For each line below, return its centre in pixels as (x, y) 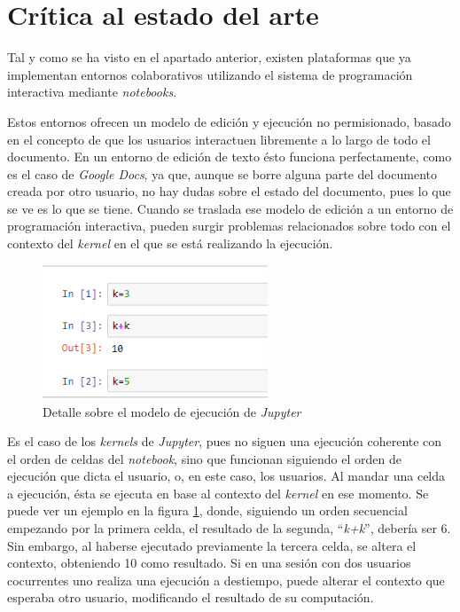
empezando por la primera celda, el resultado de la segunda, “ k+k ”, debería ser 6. (229, 528)
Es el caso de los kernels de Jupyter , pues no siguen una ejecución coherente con (225, 441)
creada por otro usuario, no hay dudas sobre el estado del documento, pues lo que (229, 191)
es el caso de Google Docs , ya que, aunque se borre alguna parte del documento (222, 173)
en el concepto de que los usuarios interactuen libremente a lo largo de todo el (219, 139)
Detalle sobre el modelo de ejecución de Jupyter (172, 411)
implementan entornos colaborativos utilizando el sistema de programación (210, 74)
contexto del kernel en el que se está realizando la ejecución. (170, 243)
